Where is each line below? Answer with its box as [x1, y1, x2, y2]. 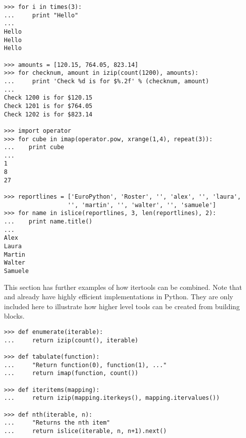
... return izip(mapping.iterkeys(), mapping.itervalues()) [4, 394, 220, 402]
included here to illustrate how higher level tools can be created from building [4, 301, 240, 311]
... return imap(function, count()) [4, 370, 139, 377]
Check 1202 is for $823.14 [4, 110, 92, 118]
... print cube [4, 144, 64, 151]
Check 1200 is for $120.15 [4, 94, 92, 102]
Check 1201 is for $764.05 [4, 102, 92, 109]
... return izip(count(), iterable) [4, 336, 139, 344]
